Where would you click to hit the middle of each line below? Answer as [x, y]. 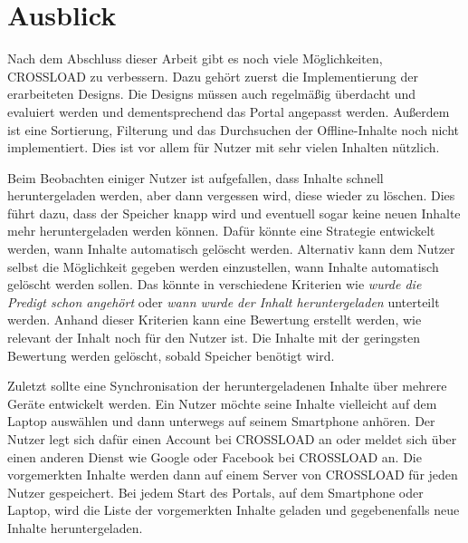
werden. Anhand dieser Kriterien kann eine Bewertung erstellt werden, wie [215, 320]
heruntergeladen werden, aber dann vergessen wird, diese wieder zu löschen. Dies [231, 195]
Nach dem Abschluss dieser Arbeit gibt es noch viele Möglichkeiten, [195, 58]
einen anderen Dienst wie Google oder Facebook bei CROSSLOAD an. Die [215, 456]
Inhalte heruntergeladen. [75, 527]
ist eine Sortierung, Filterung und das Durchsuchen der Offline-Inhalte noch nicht [234, 129]
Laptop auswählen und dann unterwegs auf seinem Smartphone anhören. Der [221, 421]
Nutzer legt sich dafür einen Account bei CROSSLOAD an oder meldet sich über [232, 439]
